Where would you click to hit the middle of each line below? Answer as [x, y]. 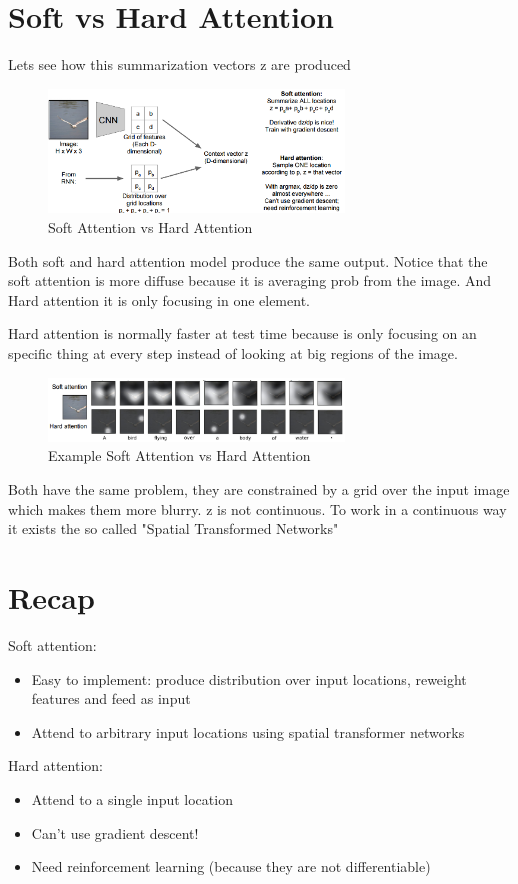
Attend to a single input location [132, 798]
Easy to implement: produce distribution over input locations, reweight [249, 678]
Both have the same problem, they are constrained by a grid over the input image [259, 489]
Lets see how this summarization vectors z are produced [179, 64]
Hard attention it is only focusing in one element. [159, 299]
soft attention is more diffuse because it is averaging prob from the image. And [250, 280]
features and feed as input [111, 698]
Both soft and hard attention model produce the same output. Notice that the [248, 260]
